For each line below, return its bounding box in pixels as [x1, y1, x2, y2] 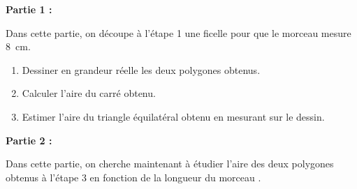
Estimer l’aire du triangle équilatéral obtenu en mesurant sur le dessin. [22, 109, 325, 123]
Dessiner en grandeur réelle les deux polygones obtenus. [22, 62, 261, 77]
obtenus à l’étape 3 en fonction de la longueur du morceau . [6, 169, 261, 184]
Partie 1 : [6, 2, 52, 16]
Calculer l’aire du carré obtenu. [22, 86, 156, 100]
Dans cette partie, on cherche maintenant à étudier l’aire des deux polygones [6, 156, 334, 171]
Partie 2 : [6, 133, 52, 147]
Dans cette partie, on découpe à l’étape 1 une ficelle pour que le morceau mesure [6, 25, 351, 40]
